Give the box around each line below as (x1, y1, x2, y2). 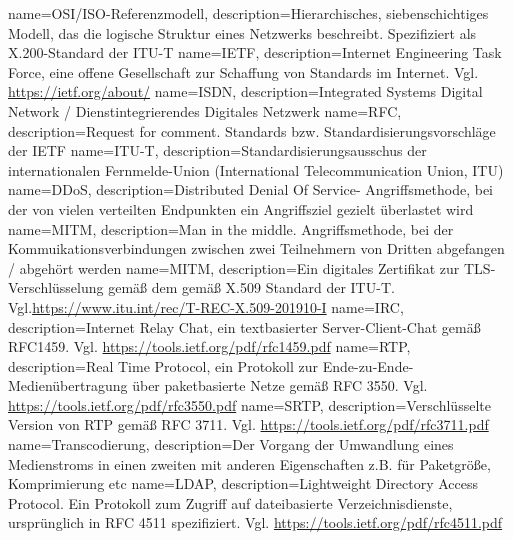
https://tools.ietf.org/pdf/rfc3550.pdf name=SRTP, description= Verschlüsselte (8, 394, 491, 415)
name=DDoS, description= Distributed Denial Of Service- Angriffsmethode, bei (8, 179, 493, 200)
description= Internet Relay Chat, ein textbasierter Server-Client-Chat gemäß (8, 316, 481, 337)
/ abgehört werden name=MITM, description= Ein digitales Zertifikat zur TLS (8, 257, 491, 278)
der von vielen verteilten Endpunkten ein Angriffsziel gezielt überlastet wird (8, 198, 474, 219)
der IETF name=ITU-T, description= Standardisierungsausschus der (8, 140, 427, 161)
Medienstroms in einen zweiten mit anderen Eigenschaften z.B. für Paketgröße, (8, 453, 491, 474)
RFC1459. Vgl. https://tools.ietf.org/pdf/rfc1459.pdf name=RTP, (8, 336, 411, 357)
